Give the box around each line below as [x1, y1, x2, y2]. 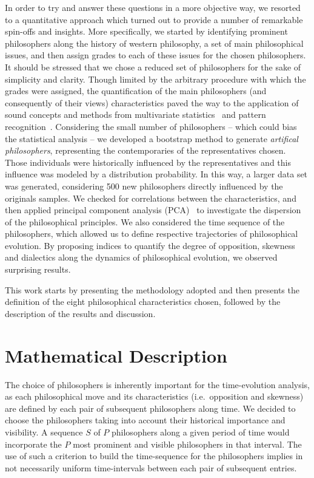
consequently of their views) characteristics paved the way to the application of [5, 96, 299, 109]
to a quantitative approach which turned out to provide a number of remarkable [5, 13, 303, 26]
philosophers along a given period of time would [112, 425, 290, 438]
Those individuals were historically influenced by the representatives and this [5, 155, 291, 168]
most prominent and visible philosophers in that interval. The [73, 437, 302, 450]
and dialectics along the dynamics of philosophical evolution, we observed [5, 251, 278, 264]
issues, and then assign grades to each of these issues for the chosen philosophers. [5, 49, 306, 61]
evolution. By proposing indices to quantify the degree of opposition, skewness [5, 239, 295, 251]
